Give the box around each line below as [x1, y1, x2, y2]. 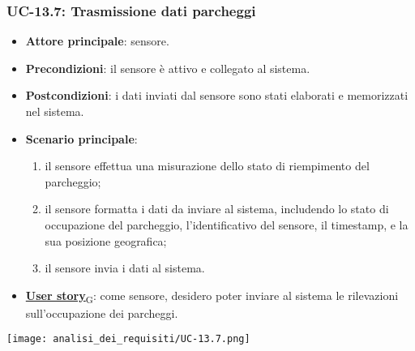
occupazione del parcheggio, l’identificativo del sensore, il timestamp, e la [45, 216, 409, 233]
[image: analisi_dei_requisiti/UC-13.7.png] [6, 333, 250, 345]
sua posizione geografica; [45, 232, 167, 249]
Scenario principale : [25, 130, 138, 147]
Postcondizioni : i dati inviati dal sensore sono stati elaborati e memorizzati [25, 87, 409, 104]
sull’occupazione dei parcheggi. [25, 304, 178, 321]
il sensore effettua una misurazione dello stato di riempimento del [45, 157, 370, 174]
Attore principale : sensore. [25, 32, 169, 49]
